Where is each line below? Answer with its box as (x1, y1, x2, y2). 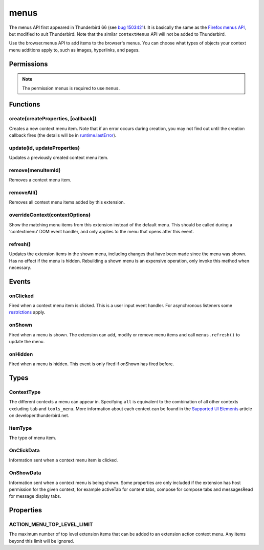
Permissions (9, 60, 48, 68)
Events (9, 277, 31, 286)
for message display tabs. (9, 493, 61, 499)
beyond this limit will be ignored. (9, 538, 74, 544)
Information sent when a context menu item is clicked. (9, 457, 118, 463)
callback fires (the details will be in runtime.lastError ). (9, 132, 117, 138)
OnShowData (9, 469, 42, 476)
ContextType (9, 389, 41, 396)
